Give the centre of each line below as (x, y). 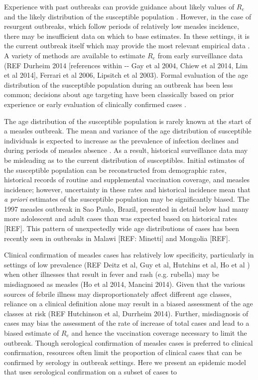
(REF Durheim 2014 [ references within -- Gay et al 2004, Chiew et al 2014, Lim (126, 65)
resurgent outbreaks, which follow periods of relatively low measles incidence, (122, 26)
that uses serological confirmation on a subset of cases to (91, 372)
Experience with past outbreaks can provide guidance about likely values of (119, 6)
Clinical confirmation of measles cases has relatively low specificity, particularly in (129, 255)
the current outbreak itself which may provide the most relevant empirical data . (127, 46)
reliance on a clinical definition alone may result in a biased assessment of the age (129, 304)
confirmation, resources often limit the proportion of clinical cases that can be (123, 352)
